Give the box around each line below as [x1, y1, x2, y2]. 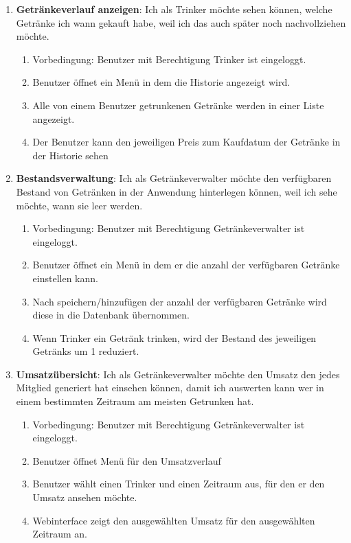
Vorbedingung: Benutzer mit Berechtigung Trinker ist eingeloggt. [32, 51, 306, 66]
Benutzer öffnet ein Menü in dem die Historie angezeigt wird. [32, 75, 291, 89]
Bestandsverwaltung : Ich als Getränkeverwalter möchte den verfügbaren [16, 171, 332, 185]
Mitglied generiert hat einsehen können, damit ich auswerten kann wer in [16, 380, 324, 395]
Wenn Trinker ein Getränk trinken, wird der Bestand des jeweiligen [32, 330, 317, 345]
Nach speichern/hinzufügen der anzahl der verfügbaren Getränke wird [32, 294, 327, 308]
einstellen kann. [32, 270, 98, 285]
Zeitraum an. [32, 527, 87, 541]
